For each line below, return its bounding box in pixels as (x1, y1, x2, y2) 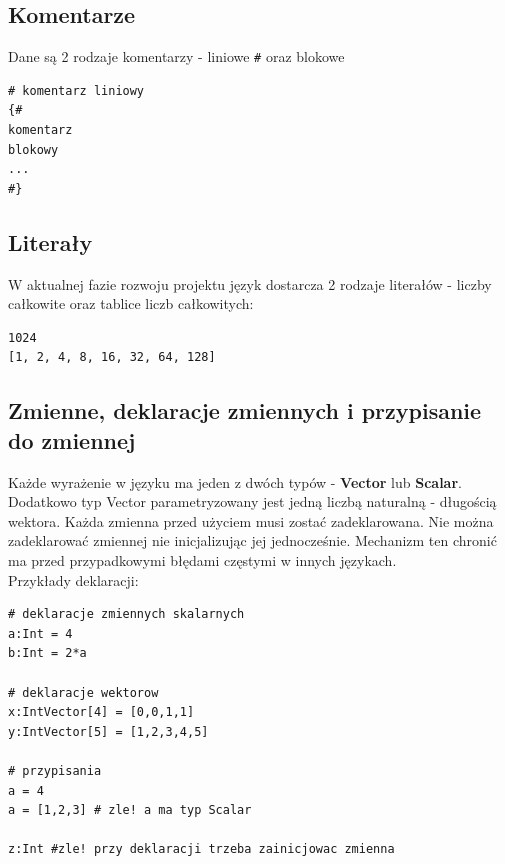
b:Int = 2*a (8, 646, 87, 661)
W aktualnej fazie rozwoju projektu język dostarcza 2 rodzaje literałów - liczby (8, 273, 492, 294)
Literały (8, 226, 93, 257)
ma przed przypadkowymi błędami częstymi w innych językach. (8, 549, 397, 570)
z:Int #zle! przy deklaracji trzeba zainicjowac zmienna (8, 842, 395, 857)
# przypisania (8, 763, 102, 778)
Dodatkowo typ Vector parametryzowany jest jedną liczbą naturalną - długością (8, 491, 497, 512)
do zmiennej (8, 424, 136, 455)
